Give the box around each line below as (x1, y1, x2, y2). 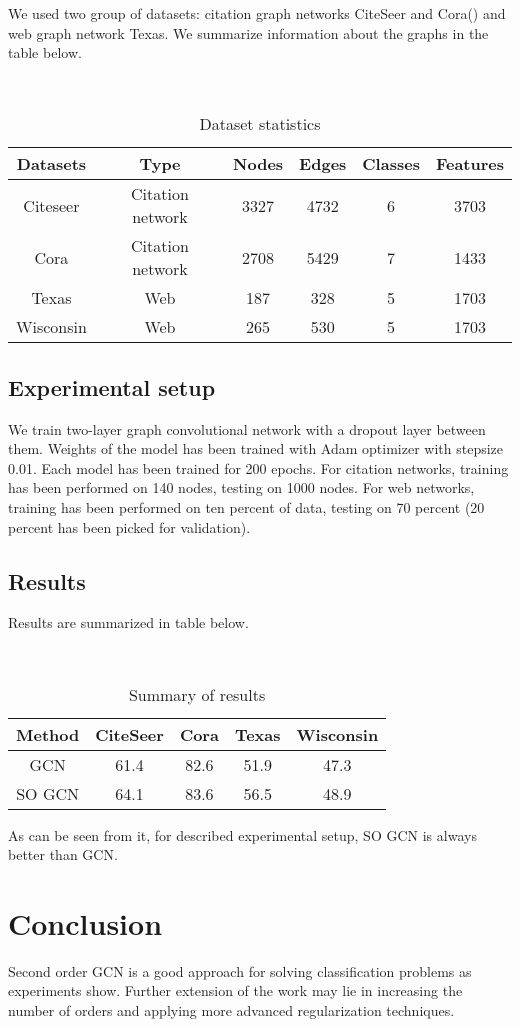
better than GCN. (8, 844, 118, 865)
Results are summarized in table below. (8, 612, 249, 633)
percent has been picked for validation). (8, 516, 251, 537)
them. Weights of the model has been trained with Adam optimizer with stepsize (8, 438, 504, 459)
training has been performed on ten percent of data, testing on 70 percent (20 (8, 496, 485, 517)
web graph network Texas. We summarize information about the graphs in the (8, 22, 489, 43)
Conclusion (8, 902, 163, 943)
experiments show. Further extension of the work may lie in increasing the (8, 980, 463, 1001)
